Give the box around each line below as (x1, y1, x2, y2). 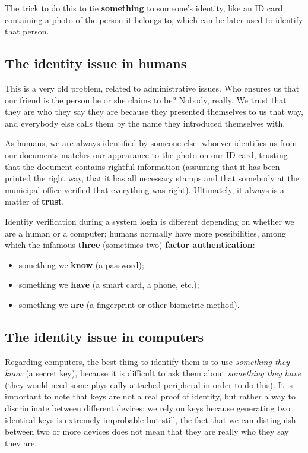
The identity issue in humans (5, 54, 187, 73)
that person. (5, 25, 49, 37)
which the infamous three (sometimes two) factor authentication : (5, 238, 255, 251)
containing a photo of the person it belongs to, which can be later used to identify (5, 13, 303, 26)
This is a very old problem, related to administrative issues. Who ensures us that (5, 81, 300, 94)
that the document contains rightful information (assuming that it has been (5, 160, 280, 172)
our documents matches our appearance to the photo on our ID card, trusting (5, 148, 288, 161)
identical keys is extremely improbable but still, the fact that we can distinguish (5, 413, 296, 426)
